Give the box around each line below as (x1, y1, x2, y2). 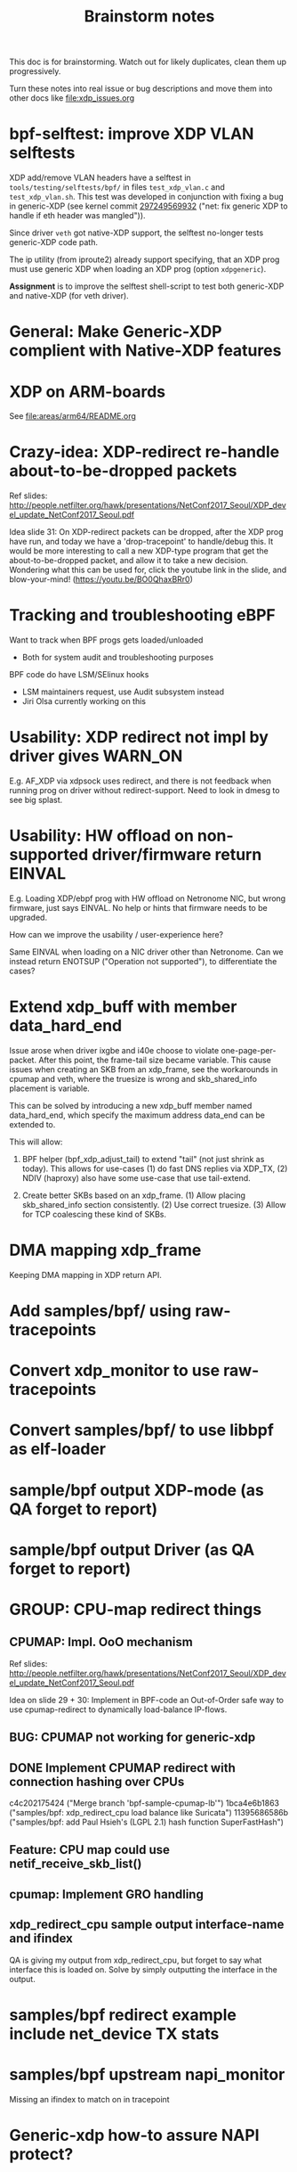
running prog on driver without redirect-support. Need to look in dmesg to (9, 785, 280, 796)
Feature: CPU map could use (9, 1842, 171, 1857)
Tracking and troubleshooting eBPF (9, 605, 276, 626)
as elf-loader (9, 1439, 107, 1459)
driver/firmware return (92, 845, 262, 865)
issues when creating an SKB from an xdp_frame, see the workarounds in (9, 1063, 278, 1075)
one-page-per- (221, 1045, 277, 1055)
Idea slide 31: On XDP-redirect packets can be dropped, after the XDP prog (9, 527, 284, 537)
